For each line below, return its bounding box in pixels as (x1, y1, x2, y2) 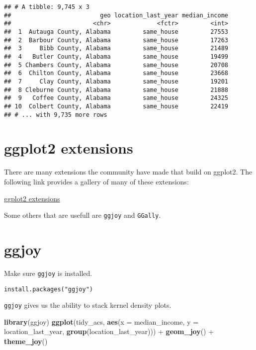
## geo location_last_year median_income (4, 11, 229, 19)
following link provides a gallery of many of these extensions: (4, 176, 189, 186)
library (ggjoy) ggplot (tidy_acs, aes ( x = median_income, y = (4, 316, 199, 327)
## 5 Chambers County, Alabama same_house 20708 (4, 61, 229, 69)
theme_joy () (4, 336, 48, 347)
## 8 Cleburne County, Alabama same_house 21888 (4, 86, 229, 93)
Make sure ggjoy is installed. (4, 267, 92, 278)
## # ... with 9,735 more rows (4, 111, 107, 118)
